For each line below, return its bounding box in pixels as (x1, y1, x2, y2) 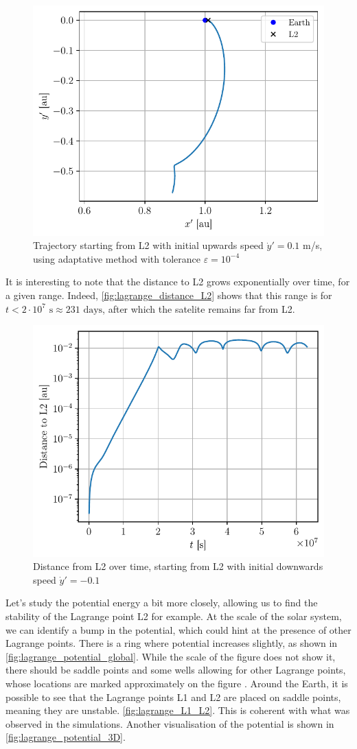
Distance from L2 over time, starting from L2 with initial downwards (33, 559, 323, 573)
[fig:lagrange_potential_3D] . (5, 730, 126, 744)
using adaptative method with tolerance (33, 251, 200, 265)
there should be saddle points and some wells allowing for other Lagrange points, (5, 663, 346, 677)
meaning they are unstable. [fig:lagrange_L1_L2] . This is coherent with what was (5, 703, 350, 717)
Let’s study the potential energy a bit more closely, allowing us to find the (5, 595, 318, 610)
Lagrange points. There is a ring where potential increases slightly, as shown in (5, 636, 338, 650)
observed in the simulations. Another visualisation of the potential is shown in (5, 716, 334, 730)
